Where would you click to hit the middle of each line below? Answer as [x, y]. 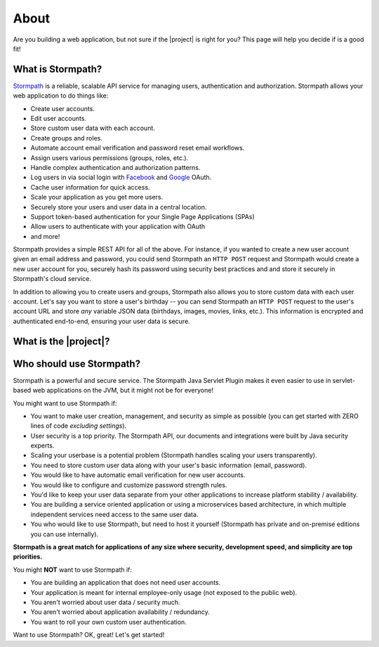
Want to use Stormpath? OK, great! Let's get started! [89, 635]
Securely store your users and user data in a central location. [119, 207]
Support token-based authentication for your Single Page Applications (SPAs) [143, 216]
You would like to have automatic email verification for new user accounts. [138, 475]
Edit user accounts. [59, 119]
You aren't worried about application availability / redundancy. [120, 612]
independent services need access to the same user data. [114, 514]
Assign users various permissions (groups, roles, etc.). [109, 157]
